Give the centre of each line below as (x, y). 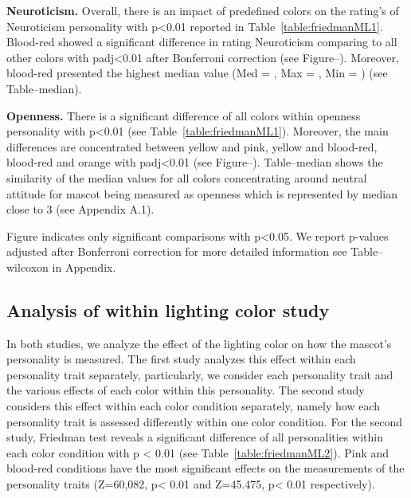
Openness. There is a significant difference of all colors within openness (184, 115)
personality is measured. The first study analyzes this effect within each (181, 359)
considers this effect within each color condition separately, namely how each (193, 406)
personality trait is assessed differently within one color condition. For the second (205, 421)
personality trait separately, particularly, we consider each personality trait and (200, 374)
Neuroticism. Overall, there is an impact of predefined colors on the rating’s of (203, 10)
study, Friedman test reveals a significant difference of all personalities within (195, 437)
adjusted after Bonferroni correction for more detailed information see (177, 251)
